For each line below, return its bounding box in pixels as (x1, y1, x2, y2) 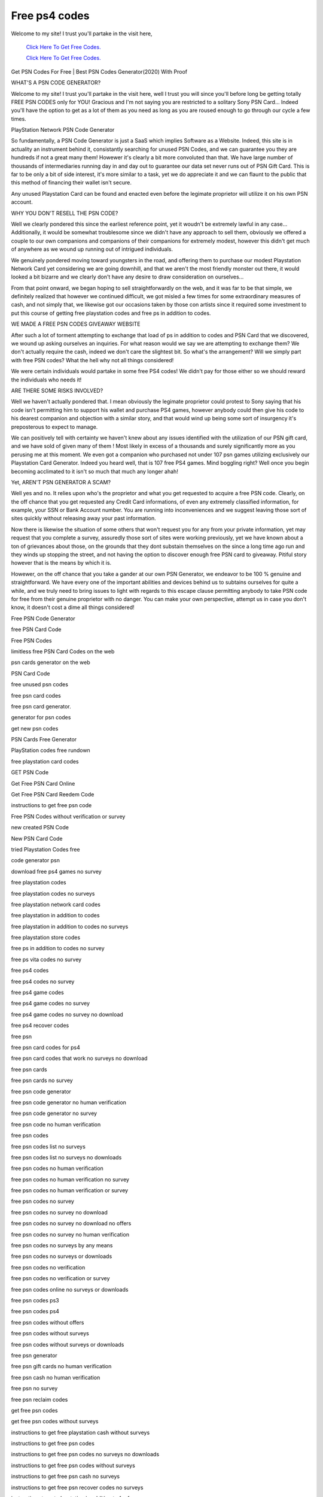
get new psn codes (11, 725, 59, 732)
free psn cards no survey (11, 1077, 73, 1084)
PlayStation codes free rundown (11, 747, 91, 754)
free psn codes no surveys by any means (11, 1242, 113, 1249)
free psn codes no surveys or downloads (11, 1253, 112, 1260)
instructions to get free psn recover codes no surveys (11, 1484, 144, 1491)
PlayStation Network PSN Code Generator (11, 126, 115, 134)
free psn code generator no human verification (11, 1099, 127, 1106)
